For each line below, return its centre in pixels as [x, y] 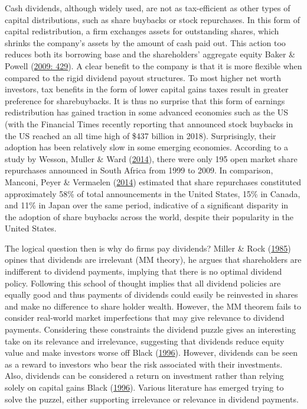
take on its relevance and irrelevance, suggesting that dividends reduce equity [145, 341]
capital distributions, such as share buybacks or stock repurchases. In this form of [152, 19]
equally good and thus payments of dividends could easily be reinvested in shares [151, 294]
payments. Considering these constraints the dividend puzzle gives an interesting [150, 329]
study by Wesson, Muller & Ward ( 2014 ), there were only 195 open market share [151, 158]
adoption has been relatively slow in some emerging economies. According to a [146, 147]
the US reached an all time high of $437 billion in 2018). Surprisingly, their [141, 135]
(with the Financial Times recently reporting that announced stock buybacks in [149, 123]
